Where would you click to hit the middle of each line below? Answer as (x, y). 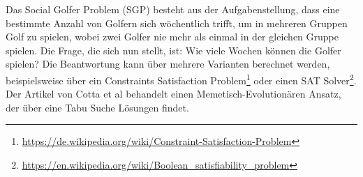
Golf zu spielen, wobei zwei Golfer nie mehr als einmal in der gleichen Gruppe (172, 37)
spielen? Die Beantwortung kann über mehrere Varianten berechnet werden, (168, 64)
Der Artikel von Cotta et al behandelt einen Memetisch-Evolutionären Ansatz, (173, 94)
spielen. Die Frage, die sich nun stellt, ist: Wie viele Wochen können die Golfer (173, 50)
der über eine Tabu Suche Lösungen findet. (97, 107)
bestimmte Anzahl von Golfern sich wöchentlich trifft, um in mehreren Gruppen (177, 23)
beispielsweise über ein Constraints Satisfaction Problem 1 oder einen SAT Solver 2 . (181, 79)
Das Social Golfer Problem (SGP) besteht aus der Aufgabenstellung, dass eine (173, 9)
